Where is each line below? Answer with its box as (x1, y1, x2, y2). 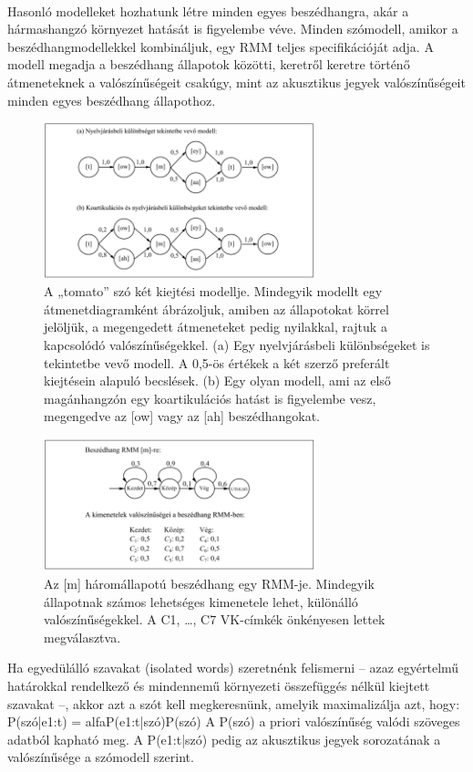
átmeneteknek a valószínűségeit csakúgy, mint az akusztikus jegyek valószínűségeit (7, 72, 466, 91)
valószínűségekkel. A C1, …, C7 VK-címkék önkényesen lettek (44, 610, 386, 629)
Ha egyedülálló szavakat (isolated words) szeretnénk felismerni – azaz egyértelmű (7, 658, 459, 677)
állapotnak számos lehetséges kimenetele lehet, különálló (44, 592, 358, 611)
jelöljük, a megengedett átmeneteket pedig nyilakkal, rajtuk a (44, 317, 387, 336)
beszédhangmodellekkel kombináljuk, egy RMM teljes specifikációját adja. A (7, 36, 434, 56)
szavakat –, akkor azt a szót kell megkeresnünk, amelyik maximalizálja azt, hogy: (7, 694, 460, 713)
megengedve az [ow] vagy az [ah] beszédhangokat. (44, 407, 320, 426)
